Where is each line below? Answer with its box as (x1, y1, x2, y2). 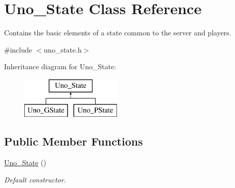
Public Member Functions (4, 133, 143, 149)
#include (4, 44, 32, 55)
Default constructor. (4, 174, 66, 184)
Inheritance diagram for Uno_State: (4, 61, 116, 72)
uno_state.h (44, 44, 82, 55)
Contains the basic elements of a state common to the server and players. (4, 27, 231, 38)
